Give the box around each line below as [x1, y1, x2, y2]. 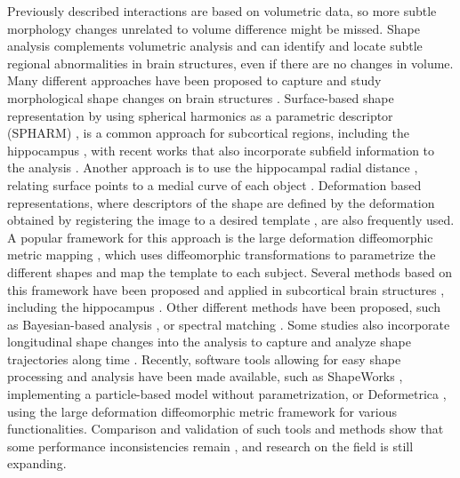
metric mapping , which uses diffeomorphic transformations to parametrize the [7, 245, 436, 264]
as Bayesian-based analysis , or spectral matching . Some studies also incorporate [7, 315, 450, 333]
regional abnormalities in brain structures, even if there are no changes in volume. [7, 53, 454, 72]
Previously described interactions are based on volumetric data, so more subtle [7, 2, 437, 20]
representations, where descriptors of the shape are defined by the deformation [7, 193, 435, 211]
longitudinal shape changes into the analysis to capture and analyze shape [7, 332, 411, 351]
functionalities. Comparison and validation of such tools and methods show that [7, 419, 444, 438]
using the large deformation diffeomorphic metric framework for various [7, 402, 397, 420]
